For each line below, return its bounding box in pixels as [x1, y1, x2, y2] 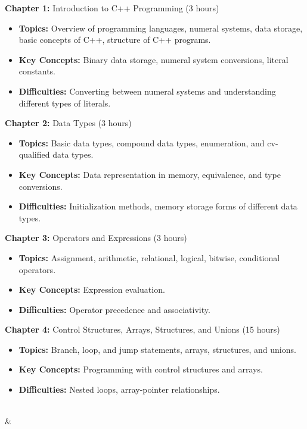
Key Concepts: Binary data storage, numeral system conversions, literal [18, 53, 289, 65]
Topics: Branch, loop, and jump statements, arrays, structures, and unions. [18, 343, 296, 355]
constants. [18, 65, 56, 77]
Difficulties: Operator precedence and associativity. [18, 303, 210, 315]
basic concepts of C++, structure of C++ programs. [18, 33, 211, 46]
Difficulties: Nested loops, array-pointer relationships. [18, 383, 220, 396]
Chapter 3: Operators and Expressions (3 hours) [5, 231, 187, 244]
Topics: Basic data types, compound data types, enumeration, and [18, 136, 265, 149]
